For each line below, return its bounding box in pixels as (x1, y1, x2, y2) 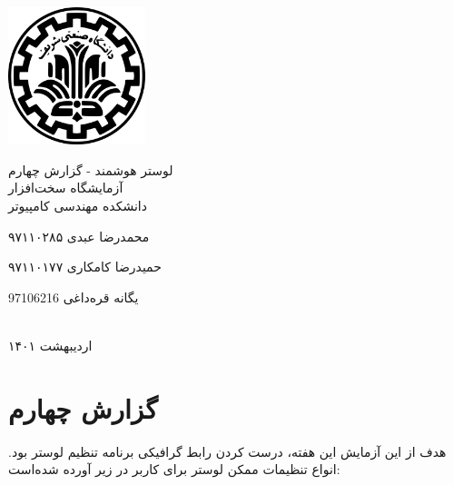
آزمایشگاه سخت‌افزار (8, 178, 123, 197)
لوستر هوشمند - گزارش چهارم (8, 160, 173, 179)
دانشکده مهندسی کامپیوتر (8, 195, 147, 214)
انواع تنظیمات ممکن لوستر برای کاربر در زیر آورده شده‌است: (8, 460, 340, 479)
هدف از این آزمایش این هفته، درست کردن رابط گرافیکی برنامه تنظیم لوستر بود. (8, 441, 447, 460)
